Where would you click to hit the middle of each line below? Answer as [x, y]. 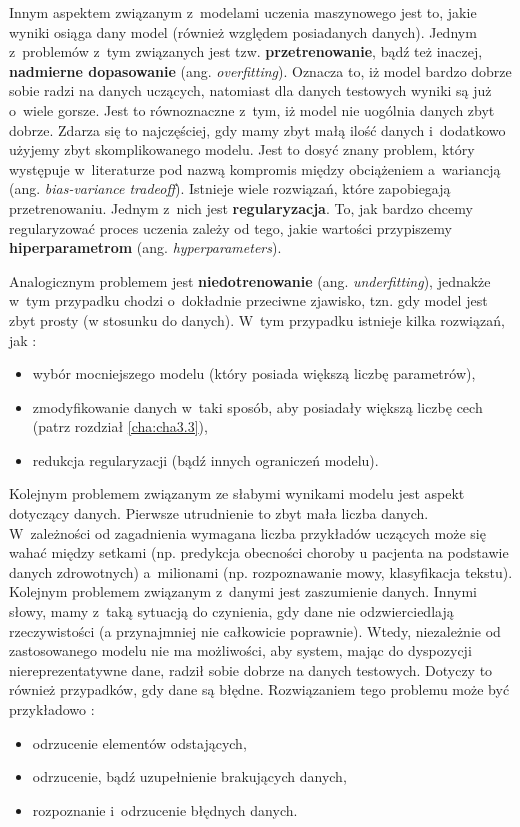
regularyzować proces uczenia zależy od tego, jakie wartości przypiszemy [230, 227]
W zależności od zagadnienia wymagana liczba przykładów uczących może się [247, 532]
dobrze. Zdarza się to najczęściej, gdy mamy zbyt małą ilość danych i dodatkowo [257, 129]
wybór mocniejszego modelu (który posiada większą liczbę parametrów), [254, 373]
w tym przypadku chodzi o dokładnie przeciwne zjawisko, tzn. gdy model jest [248, 300]
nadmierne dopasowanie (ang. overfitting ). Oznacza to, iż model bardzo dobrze [260, 70]
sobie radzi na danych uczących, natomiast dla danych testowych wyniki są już [250, 90]
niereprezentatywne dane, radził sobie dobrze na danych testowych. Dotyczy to [251, 669]
